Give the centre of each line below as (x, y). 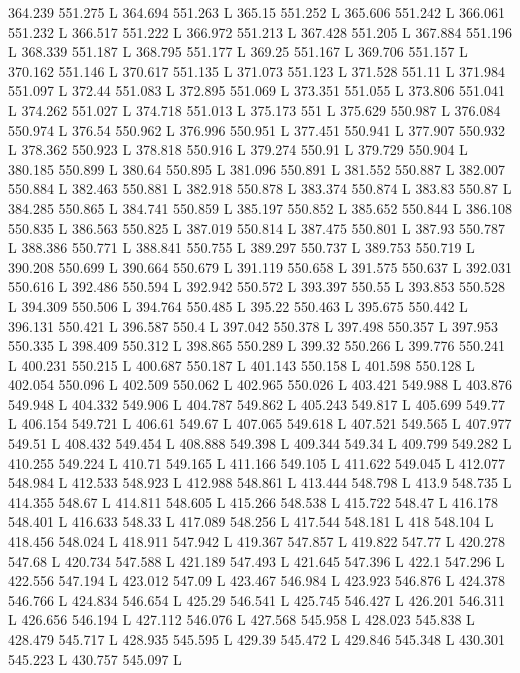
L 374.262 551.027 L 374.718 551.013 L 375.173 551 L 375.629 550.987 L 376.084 (254, 109)
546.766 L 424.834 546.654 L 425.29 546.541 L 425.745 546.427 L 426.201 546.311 (256, 599)
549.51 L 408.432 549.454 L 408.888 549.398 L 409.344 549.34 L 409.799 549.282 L (260, 443)
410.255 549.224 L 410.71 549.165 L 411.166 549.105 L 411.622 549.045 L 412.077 (256, 462)
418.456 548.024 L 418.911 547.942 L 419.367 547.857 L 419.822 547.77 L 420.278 (256, 541)
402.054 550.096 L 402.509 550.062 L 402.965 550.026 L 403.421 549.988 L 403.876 (260, 384)
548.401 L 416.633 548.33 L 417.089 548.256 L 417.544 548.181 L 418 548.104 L (251, 521)
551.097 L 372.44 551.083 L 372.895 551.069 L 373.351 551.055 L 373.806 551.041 (256, 90)
